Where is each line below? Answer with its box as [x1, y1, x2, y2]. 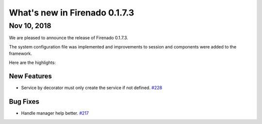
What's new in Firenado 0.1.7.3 [9, 7, 134, 18]
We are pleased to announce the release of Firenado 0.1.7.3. [9, 35, 129, 41]
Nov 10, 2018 [9, 21, 51, 30]
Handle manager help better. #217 [21, 110, 89, 116]
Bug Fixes [9, 97, 40, 106]
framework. [9, 51, 33, 57]
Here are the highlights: [9, 60, 56, 65]
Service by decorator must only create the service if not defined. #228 [21, 85, 163, 91]
